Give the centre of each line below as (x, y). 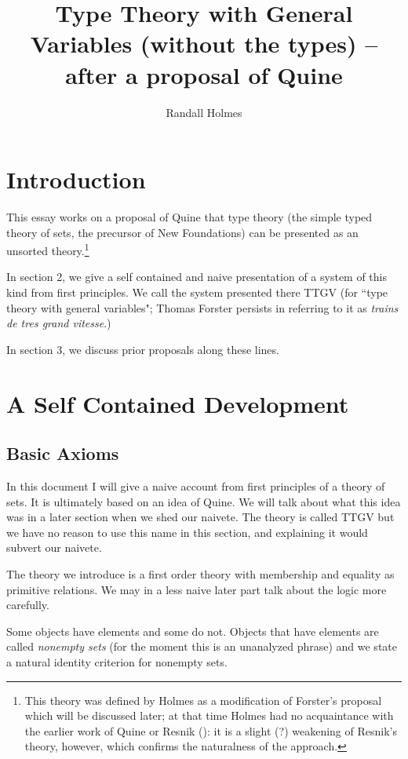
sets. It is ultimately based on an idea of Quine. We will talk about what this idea (204, 501)
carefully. (28, 605)
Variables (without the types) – (204, 44)
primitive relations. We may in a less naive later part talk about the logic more (197, 589)
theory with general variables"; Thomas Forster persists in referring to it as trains (202, 307)
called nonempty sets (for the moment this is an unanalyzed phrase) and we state (202, 646)
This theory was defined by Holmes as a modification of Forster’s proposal (203, 700)
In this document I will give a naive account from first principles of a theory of (196, 486)
